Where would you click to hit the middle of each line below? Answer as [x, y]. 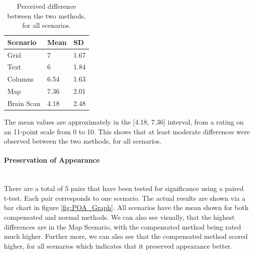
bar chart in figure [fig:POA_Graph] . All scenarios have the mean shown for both [126, 207]
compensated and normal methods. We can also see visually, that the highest [119, 217]
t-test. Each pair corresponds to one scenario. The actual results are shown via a [125, 198]
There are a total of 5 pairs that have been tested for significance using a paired [124, 188]
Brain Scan [24, 103]
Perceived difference [46, 6]
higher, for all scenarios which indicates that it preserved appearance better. [118, 245]
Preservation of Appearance [52, 160]
